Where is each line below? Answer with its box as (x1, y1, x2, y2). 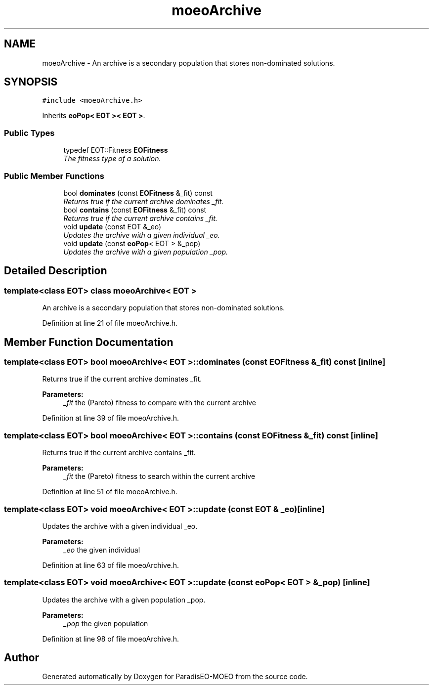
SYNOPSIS (4, 76, 58, 88)
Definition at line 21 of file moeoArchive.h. (42, 319, 177, 328)
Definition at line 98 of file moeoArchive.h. (42, 634, 179, 643)
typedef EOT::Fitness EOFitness (63, 146, 168, 155)
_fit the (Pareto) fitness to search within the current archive (63, 472, 256, 481)
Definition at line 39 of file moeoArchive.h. (42, 414, 179, 423)
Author (4, 651, 39, 664)
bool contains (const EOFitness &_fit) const (63, 205, 207, 214)
